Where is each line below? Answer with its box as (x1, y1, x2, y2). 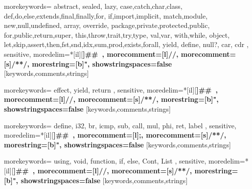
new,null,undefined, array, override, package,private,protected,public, (4, 20, 210, 30)
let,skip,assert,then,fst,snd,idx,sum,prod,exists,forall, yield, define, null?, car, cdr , (4, 39, 249, 49)
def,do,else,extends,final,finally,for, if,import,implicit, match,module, (4, 10, 208, 21)
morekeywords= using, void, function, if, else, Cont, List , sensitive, (4, 156, 206, 166)
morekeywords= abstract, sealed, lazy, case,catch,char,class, (4, 1, 183, 11)
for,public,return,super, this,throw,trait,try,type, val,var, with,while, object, (4, 29, 230, 40)
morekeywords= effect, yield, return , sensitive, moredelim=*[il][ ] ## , (4, 84, 218, 94)
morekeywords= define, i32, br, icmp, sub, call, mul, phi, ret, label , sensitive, (4, 120, 236, 130)
